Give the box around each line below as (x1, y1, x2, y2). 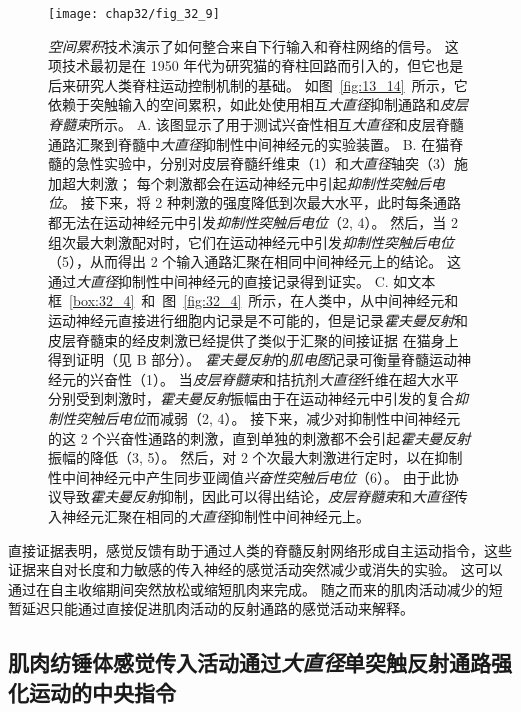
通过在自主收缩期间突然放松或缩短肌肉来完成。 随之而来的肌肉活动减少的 (8, 578, 489, 599)
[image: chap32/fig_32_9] (48, 7, 220, 21)
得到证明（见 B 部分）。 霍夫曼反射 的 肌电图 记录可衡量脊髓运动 (48, 349, 457, 370)
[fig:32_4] (183, 290, 242, 311)
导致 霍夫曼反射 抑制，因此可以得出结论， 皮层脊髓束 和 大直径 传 (61, 486, 468, 507)
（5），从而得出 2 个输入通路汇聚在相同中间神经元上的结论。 (48, 251, 443, 272)
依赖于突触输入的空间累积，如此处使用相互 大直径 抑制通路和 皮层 (48, 94, 468, 115)
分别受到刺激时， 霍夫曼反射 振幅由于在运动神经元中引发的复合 (48, 388, 454, 409)
